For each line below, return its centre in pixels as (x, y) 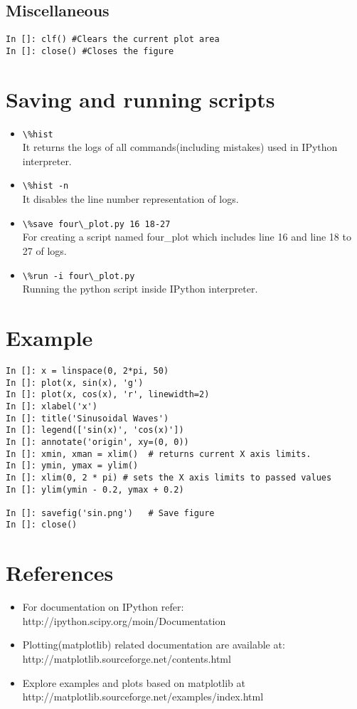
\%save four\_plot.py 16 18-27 (96, 224)
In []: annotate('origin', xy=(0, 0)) (97, 442)
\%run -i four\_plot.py (79, 276)
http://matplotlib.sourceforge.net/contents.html (127, 659)
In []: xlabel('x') (52, 406)
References (60, 573)
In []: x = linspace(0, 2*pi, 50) (87, 371)
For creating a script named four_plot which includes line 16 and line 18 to (187, 237)
